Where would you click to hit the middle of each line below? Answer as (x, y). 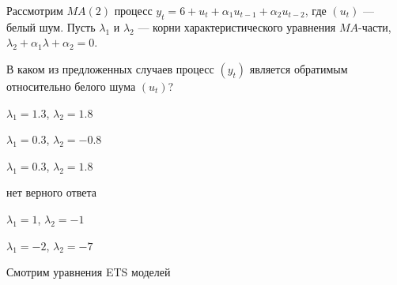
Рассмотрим (35, 10)
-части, (375, 26)
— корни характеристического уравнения (237, 26)
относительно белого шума (71, 86)
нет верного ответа (51, 192)
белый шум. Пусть (51, 26)
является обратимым (299, 68)
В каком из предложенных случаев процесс (110, 68)
